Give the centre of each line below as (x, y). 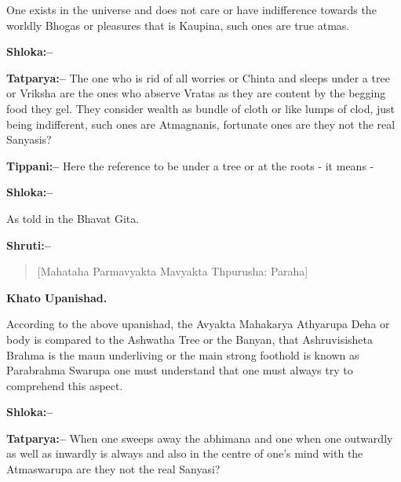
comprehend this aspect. (65, 385)
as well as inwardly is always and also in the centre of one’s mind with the (185, 453)
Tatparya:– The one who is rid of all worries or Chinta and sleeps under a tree (198, 77)
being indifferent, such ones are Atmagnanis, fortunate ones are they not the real (201, 124)
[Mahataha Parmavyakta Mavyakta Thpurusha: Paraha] (173, 271)
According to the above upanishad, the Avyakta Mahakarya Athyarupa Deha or (198, 324)
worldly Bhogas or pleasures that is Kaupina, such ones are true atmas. (178, 25)
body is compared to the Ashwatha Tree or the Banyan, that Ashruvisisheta (190, 339)
